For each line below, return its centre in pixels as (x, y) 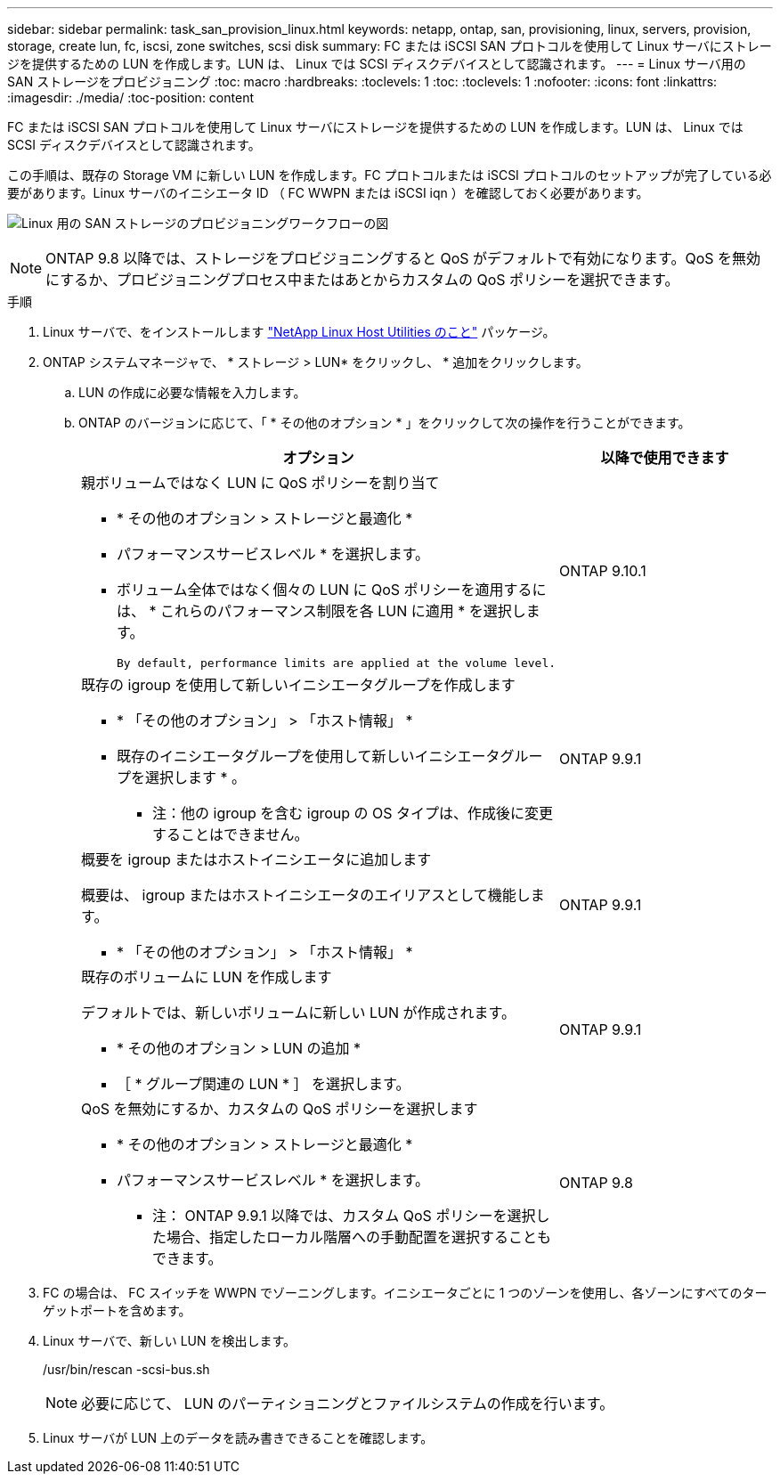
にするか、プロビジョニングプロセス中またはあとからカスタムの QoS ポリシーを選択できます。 (362, 280)
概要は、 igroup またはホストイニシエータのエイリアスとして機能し (306, 895)
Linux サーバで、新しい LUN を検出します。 (170, 1341)
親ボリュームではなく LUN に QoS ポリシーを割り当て (260, 483)
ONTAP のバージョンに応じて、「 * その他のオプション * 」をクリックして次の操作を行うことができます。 (385, 423)
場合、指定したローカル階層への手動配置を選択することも (359, 1237)
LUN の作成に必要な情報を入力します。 (192, 392)
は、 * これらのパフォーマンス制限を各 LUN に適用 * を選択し (321, 611)
